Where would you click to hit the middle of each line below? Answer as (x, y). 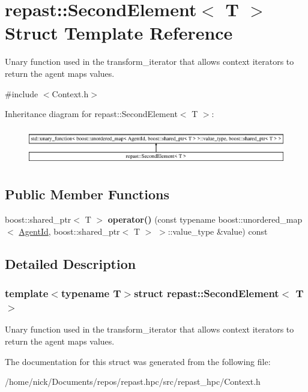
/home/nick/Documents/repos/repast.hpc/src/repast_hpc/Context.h (133, 381)
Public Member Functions (87, 194)
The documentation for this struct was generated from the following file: (138, 361)
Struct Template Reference (119, 33)
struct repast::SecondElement (207, 293)
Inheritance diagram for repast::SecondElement (91, 114)
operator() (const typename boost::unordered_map (205, 219)
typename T (91, 293)
